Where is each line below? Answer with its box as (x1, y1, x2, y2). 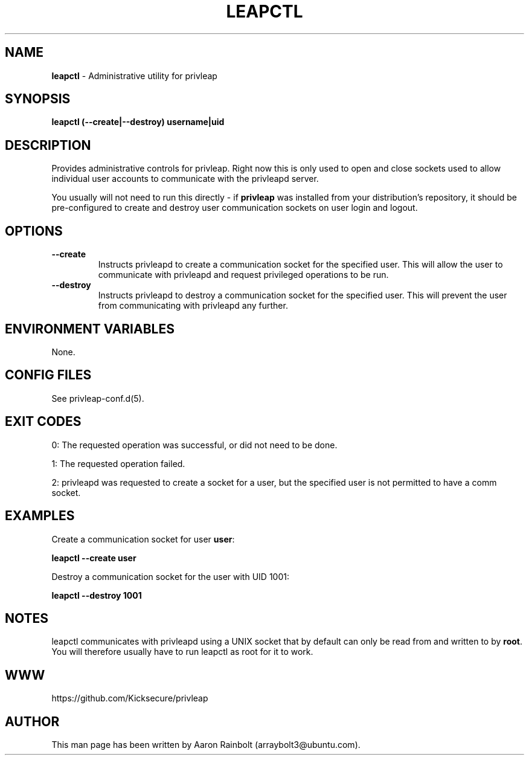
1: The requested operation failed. (51, 458, 185, 469)
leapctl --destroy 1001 (51, 590, 142, 601)
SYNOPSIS (5, 91, 71, 107)
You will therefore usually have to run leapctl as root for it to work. (51, 646, 313, 657)
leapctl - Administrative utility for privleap (51, 70, 217, 81)
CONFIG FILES (5, 367, 92, 383)
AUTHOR (5, 713, 60, 729)
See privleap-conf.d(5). (51, 393, 144, 404)
